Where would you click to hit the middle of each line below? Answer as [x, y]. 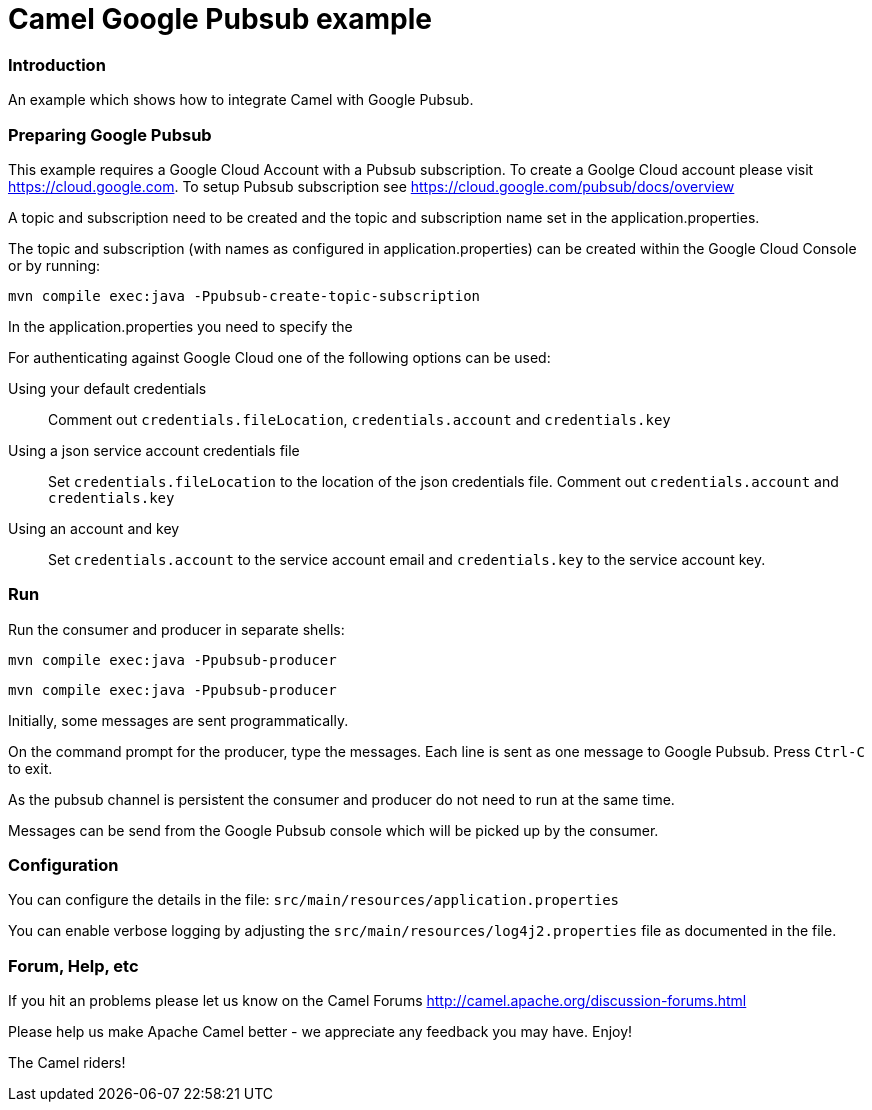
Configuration [63, 865]
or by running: [54, 265]
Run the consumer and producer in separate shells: [176, 629]
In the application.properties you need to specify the [180, 326]
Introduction [57, 64]
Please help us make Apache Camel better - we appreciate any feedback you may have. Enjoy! [320, 1032]
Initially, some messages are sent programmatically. [178, 720]
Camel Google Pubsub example [220, 19]
